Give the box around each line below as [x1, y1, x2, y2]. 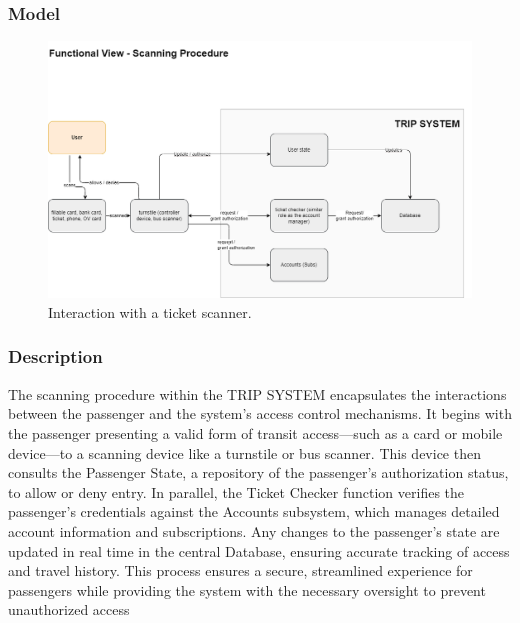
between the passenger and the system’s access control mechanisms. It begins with [8, 403, 512, 424]
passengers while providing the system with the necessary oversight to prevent [8, 579, 486, 600]
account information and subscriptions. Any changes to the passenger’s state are [8, 520, 500, 541]
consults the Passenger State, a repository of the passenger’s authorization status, [8, 462, 509, 483]
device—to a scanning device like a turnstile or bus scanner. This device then [8, 442, 481, 463]
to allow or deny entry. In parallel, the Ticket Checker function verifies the [8, 481, 465, 502]
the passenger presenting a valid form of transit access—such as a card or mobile [8, 422, 503, 443]
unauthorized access [8, 599, 130, 620]
